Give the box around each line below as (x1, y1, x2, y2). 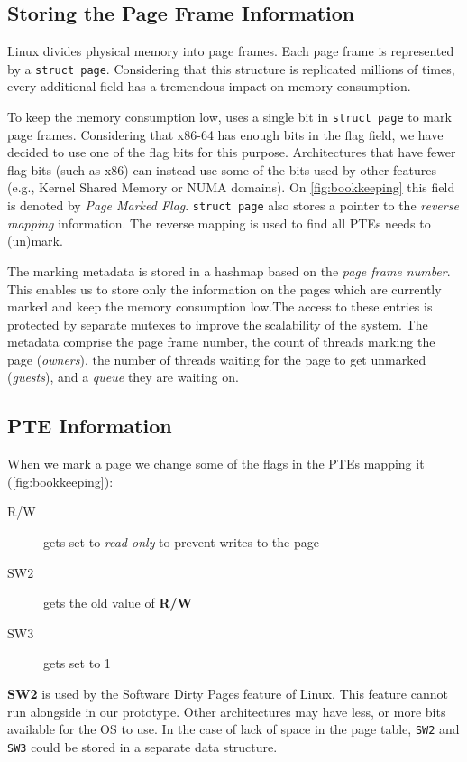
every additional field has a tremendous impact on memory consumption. (7, 77, 411, 96)
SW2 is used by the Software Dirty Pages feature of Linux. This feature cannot (7, 684, 448, 703)
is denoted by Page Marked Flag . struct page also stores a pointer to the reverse (7, 196, 459, 215)
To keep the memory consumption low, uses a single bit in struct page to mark (7, 107, 452, 126)
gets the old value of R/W (43, 593, 193, 612)
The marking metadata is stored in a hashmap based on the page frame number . (7, 261, 451, 280)
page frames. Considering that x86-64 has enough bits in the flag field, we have (7, 125, 444, 144)
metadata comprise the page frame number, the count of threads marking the (7, 332, 435, 351)
